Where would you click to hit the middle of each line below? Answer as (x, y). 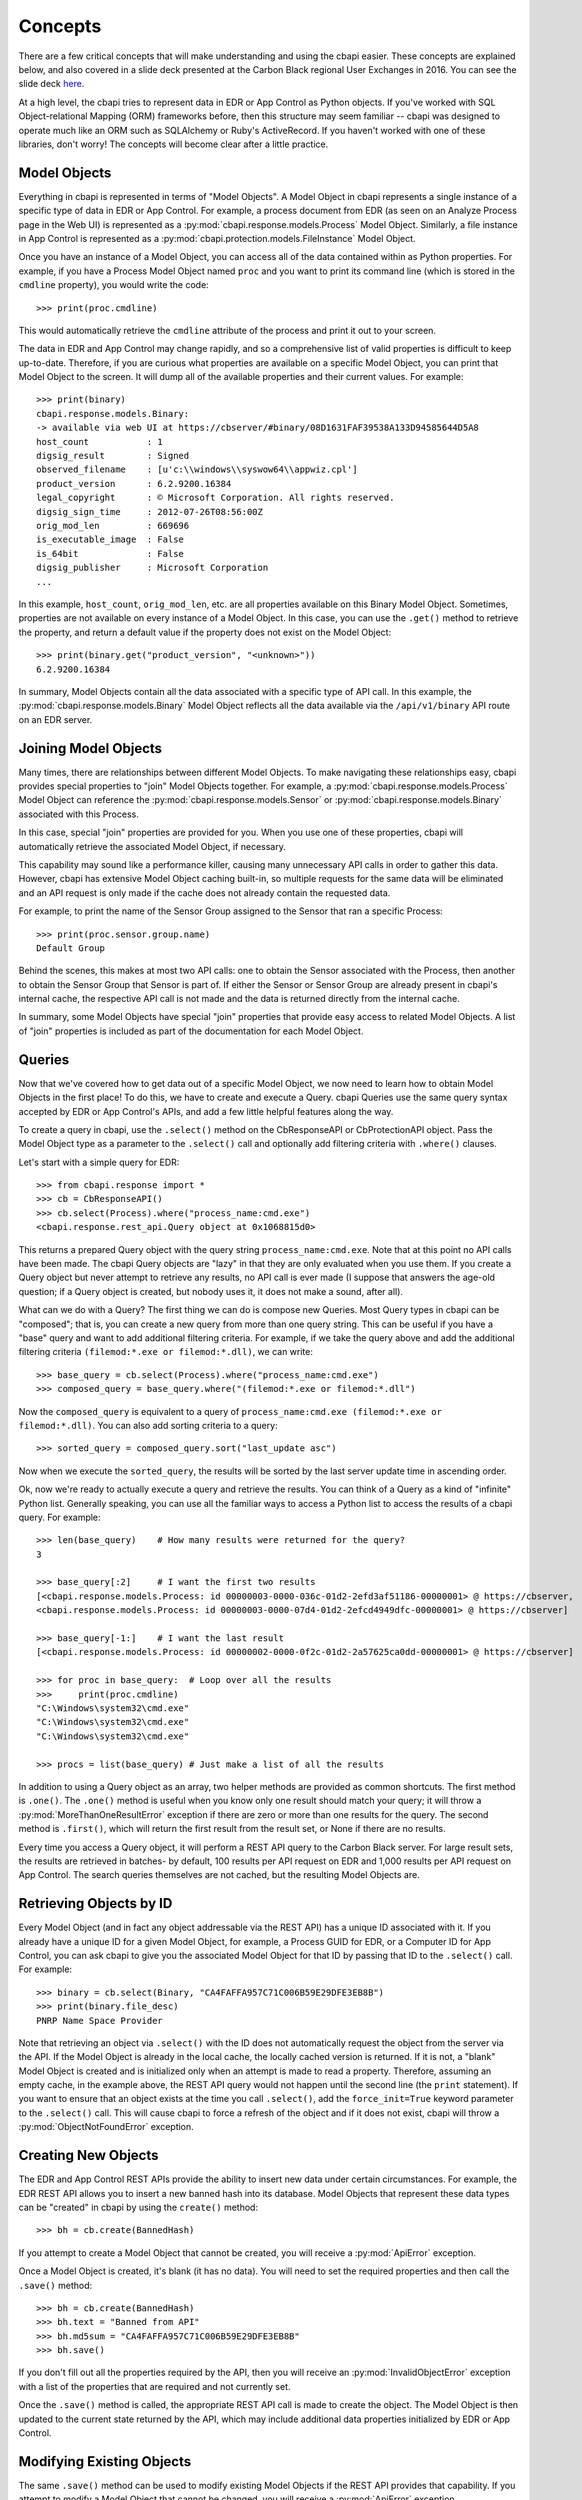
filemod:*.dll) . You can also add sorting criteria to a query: (148, 1425)
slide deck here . (51, 84)
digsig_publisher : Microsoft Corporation (152, 568)
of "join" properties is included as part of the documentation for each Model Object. (191, 1031)
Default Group (70, 948)
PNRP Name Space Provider (100, 2020)
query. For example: (59, 1517)
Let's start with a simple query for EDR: (99, 1162)
